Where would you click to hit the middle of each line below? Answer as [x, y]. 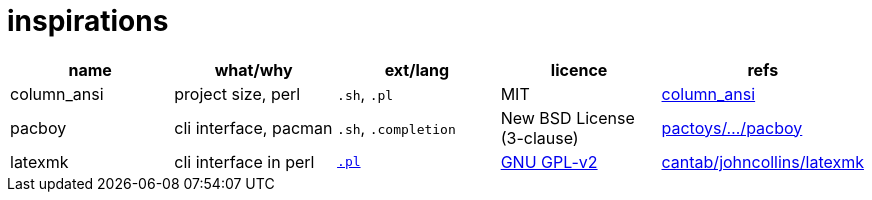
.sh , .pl [365, 93]
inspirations [88, 21]
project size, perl [237, 93]
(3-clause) [539, 137]
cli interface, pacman [253, 127]
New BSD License [567, 117]
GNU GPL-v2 [549, 161]
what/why [253, 69]
